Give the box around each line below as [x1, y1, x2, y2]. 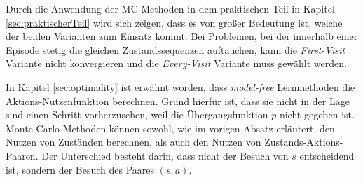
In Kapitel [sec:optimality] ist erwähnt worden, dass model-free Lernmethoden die [6, 79, 355, 94]
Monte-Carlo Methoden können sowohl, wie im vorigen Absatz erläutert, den [6, 120, 335, 135]
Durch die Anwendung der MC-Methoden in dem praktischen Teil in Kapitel [6, 1, 335, 15]
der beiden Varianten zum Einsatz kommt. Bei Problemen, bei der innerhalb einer [6, 29, 358, 43]
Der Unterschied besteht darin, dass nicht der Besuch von [41, 148, 289, 162]
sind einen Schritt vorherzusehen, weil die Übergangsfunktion [6, 107, 268, 122]
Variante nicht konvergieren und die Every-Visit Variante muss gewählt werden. [6, 56, 347, 71]
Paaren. [6, 148, 39, 162]
